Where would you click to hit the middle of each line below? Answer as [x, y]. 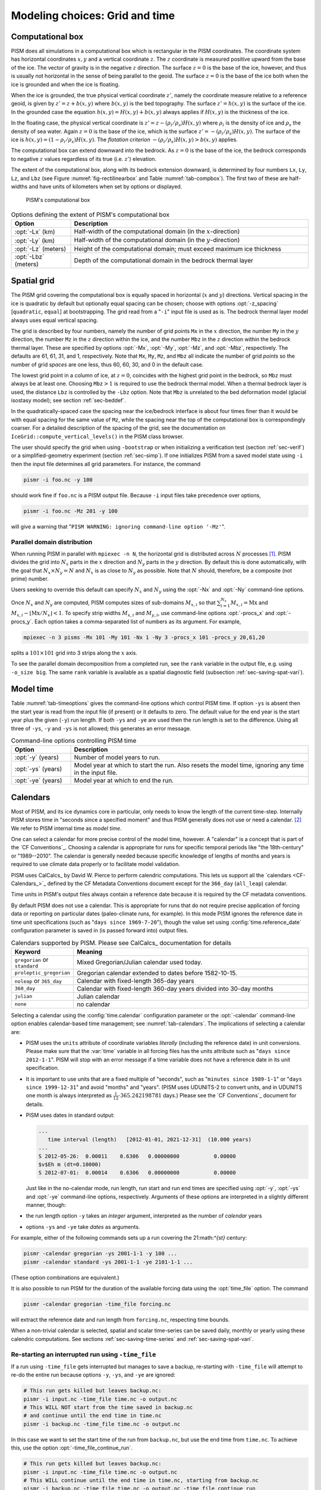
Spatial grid [33, 281]
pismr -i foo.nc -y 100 [58, 479]
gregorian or [32, 960]
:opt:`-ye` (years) [38, 781]
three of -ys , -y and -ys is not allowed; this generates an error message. [101, 728]
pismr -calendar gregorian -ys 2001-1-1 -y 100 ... [100, 1254]
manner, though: [46, 1205]
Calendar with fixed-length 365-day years [135, 980]
